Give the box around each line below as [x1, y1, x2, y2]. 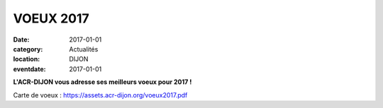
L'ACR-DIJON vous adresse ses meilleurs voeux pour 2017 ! [13, 78, 192, 86]
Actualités [69, 44, 99, 53]
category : [13, 44, 43, 53]
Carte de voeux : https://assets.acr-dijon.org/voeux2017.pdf [13, 90, 188, 99]
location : [13, 55, 40, 64]
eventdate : [13, 64, 46, 73]
